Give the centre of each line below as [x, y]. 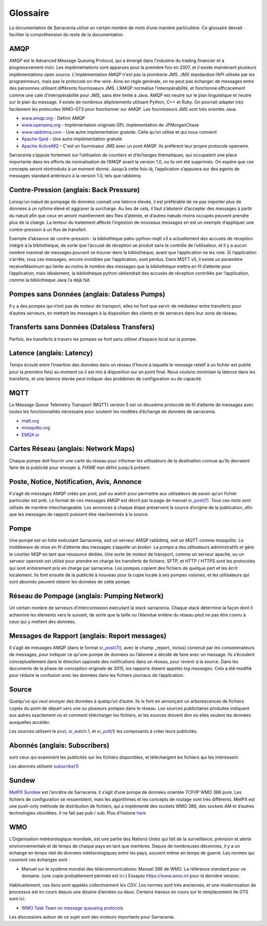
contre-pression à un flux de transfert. [48, 229]
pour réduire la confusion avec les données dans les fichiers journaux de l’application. [97, 675]
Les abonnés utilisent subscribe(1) [44, 766]
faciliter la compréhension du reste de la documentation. [67, 34]
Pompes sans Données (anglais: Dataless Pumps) [87, 294]
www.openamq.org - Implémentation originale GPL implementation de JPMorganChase [110, 125]
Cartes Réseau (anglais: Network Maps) [72, 449]
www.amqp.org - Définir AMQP [53, 118]
